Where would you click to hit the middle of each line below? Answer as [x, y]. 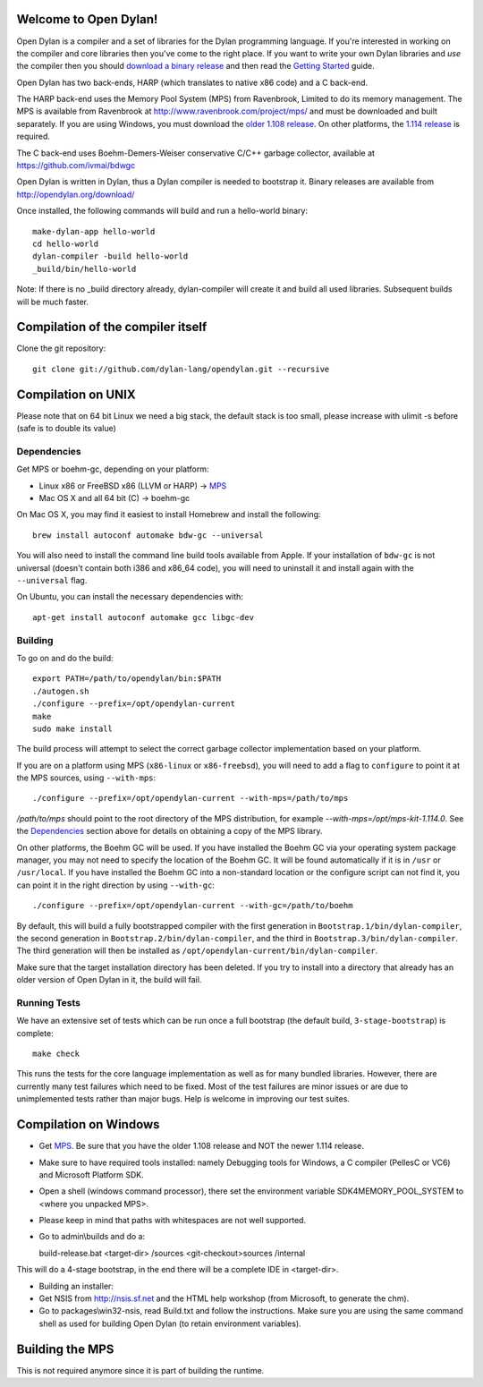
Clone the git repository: [61, 348]
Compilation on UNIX [76, 394]
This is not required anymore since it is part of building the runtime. [140, 1370]
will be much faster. [53, 302]
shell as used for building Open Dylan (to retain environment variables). [170, 1323]
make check [56, 1054]
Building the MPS [65, 1349]
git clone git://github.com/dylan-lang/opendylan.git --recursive [181, 369]
